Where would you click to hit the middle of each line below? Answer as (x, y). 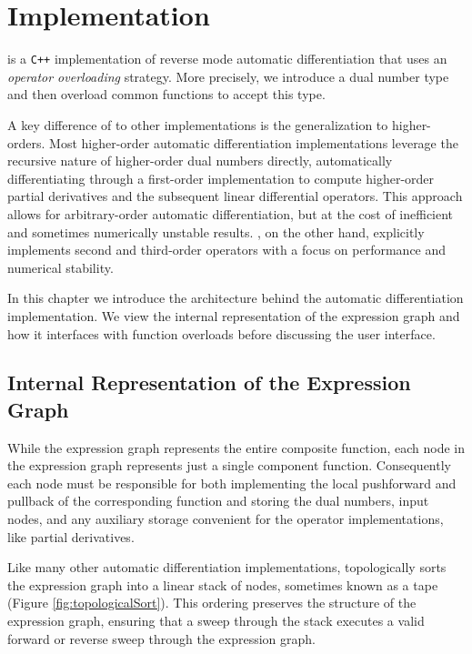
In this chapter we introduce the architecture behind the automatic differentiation (236, 298)
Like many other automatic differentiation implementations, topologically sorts (227, 567)
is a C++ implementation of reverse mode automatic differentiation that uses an (227, 59)
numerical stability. (60, 267)
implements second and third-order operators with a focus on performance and (227, 250)
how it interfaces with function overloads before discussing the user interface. (221, 333)
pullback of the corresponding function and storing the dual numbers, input (218, 501)
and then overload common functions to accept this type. (166, 94)
